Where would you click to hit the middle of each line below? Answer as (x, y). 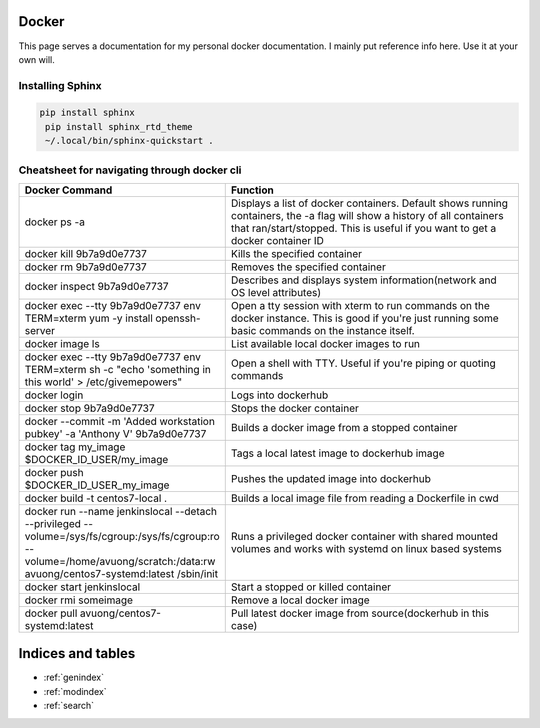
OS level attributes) (276, 292)
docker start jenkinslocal (82, 587)
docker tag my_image (75, 447)
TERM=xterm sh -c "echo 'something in (118, 369)
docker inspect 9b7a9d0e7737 (96, 286)
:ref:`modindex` (75, 691)
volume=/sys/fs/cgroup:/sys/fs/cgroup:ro (122, 536)
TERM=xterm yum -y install (89, 318)
